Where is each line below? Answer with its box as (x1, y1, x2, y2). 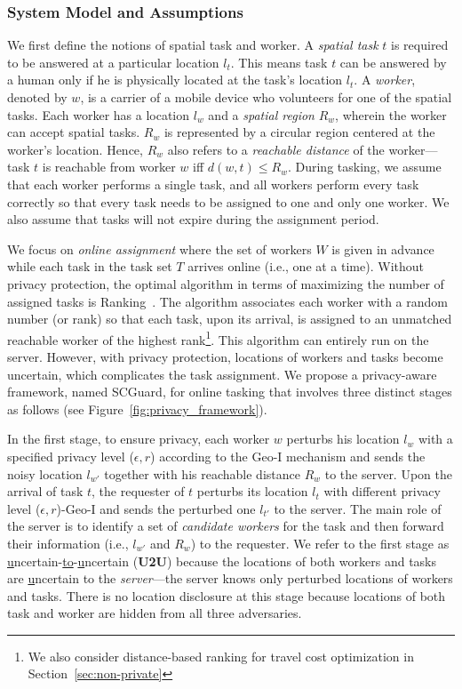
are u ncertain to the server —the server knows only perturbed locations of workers (7, 569, 453, 588)
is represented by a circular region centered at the (163, 123, 435, 141)
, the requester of (92, 482, 185, 501)
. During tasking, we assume (287, 157, 442, 176)
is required (391, 36, 449, 54)
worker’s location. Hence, (7, 140, 143, 158)
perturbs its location (196, 482, 308, 501)
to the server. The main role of (274, 499, 442, 517)
